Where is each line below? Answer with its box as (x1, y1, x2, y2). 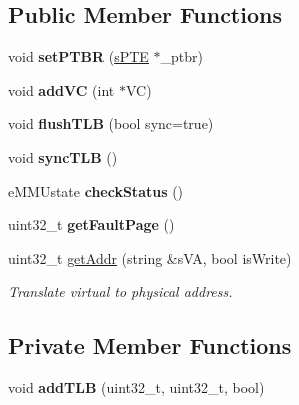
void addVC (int (8, 79, 115, 100)
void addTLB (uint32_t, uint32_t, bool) (8, 377, 265, 398)
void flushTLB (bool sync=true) (8, 113, 214, 134)
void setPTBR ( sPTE (8, 46, 149, 67)
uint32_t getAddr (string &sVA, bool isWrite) (8, 247, 292, 268)
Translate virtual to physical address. (8, 281, 233, 302)
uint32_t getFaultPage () (8, 214, 175, 235)
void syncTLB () (8, 146, 118, 167)
